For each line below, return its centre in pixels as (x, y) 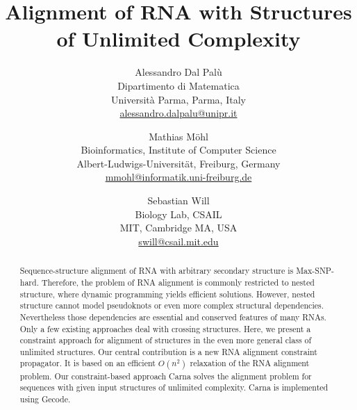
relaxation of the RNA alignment (250, 363)
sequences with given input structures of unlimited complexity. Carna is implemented (174, 387)
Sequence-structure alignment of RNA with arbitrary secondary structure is (157, 271)
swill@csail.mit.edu (178, 241)
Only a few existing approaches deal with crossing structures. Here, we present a (165, 328)
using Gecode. (45, 399)
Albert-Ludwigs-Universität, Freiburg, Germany (178, 163)
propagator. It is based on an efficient (88, 363)
